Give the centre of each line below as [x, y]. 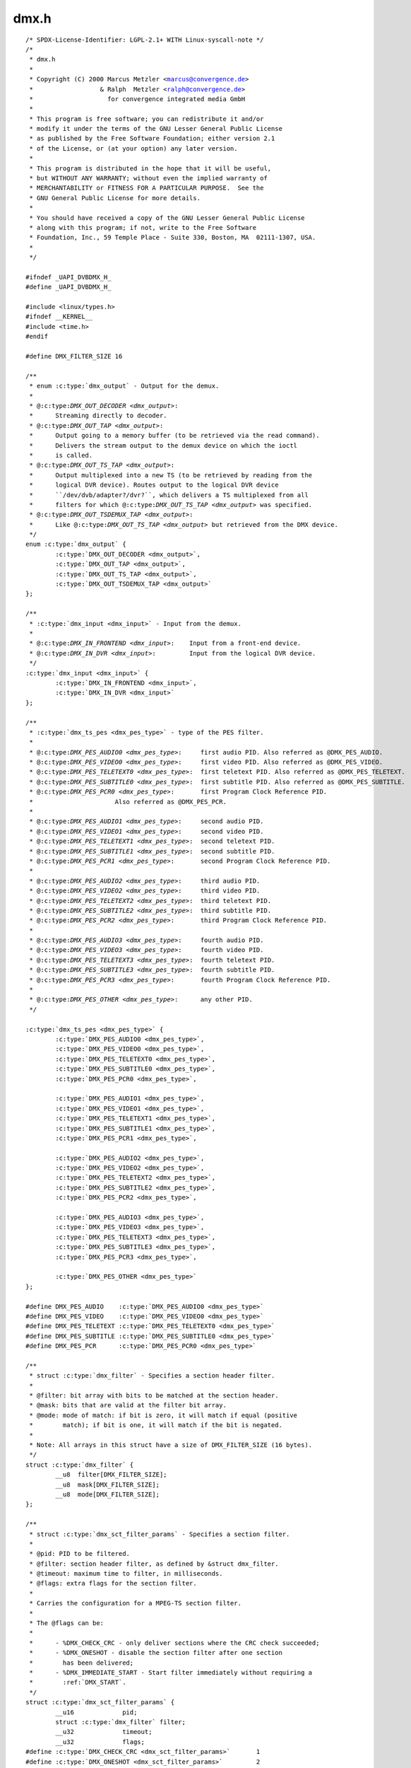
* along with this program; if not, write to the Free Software [143, 227]
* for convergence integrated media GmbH [137, 99]
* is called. [61, 455]
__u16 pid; [96, 1712]
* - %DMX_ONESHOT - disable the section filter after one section [156, 1653]
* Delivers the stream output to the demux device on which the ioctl [163, 445]
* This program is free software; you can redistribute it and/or [147, 119]
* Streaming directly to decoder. [98, 416]
